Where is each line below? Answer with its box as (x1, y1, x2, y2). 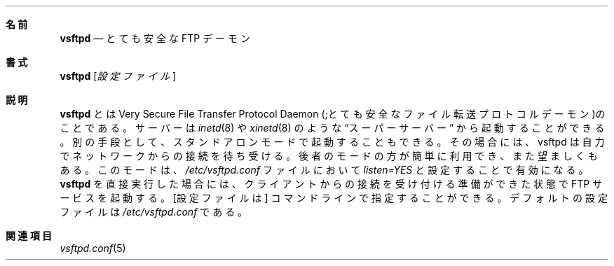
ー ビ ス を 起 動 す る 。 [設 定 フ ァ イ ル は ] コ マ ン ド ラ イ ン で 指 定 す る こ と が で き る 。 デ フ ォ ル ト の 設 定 (60, 192, 608, 204)
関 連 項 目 (6, 230, 52, 241)
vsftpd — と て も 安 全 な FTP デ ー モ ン (60, 32, 250, 44)
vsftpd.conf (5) (60, 242, 126, 254)
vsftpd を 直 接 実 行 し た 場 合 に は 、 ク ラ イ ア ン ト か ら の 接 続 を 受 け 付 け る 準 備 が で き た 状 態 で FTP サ (60, 178, 603, 190)
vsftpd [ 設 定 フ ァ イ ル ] (60, 70, 177, 82)
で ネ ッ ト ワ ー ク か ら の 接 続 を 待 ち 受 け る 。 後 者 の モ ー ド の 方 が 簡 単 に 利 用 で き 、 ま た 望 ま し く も (60, 150, 598, 162)
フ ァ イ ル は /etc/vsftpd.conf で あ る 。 (60, 206, 248, 218)
